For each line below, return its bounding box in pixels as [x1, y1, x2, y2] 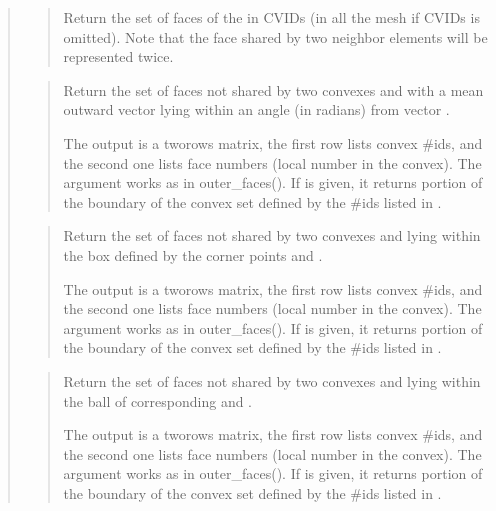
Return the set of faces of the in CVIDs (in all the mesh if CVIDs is [63, 7, 480, 27]
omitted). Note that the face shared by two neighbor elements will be [63, 26, 488, 47]
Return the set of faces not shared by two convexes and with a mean [63, 79, 484, 100]
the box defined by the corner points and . [63, 244, 323, 265]
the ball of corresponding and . [63, 390, 253, 411]
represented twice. [63, 46, 174, 67]
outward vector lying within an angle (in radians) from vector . [63, 99, 450, 120]
